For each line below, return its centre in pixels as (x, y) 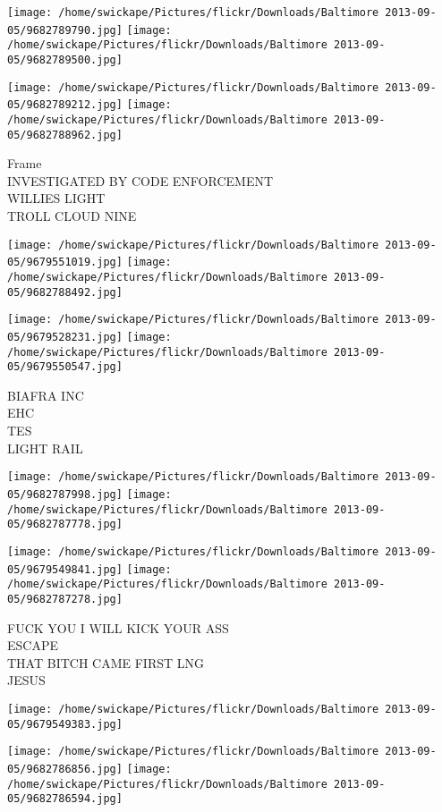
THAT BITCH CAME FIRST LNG (106, 662)
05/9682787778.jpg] (65, 524)
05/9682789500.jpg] (65, 59)
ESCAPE (33, 645)
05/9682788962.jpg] (65, 135)
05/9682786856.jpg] (65, 769)
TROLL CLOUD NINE (72, 216)
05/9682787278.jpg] (65, 599)
